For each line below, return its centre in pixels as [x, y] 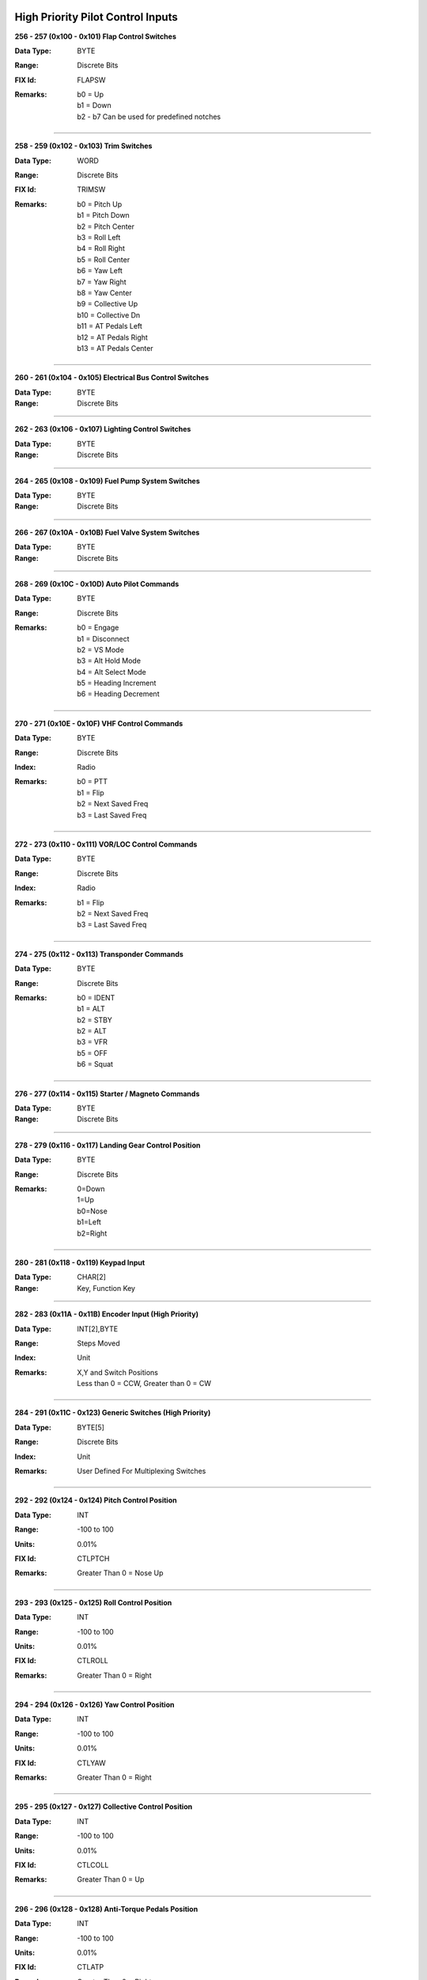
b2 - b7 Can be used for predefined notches [149, 116]
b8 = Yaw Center [104, 292]
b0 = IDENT [96, 997]
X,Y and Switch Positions [117, 1372]
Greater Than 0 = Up [111, 1879]
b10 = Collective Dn [109, 315]
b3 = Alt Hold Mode [109, 661]
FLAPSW [91, 80]
